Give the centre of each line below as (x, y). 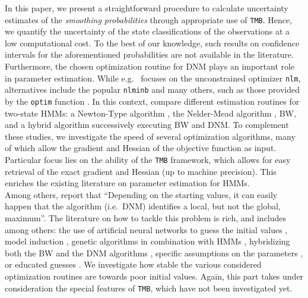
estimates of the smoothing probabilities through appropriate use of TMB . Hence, (149, 19)
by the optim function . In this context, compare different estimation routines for (152, 101)
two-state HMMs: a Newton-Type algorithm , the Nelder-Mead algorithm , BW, (150, 113)
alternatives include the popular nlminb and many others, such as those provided (152, 90)
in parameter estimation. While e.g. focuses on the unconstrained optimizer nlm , (153, 78)
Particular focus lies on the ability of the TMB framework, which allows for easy (148, 159)
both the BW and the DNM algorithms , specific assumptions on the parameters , (154, 252)
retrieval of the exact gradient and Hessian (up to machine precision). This (141, 171)
